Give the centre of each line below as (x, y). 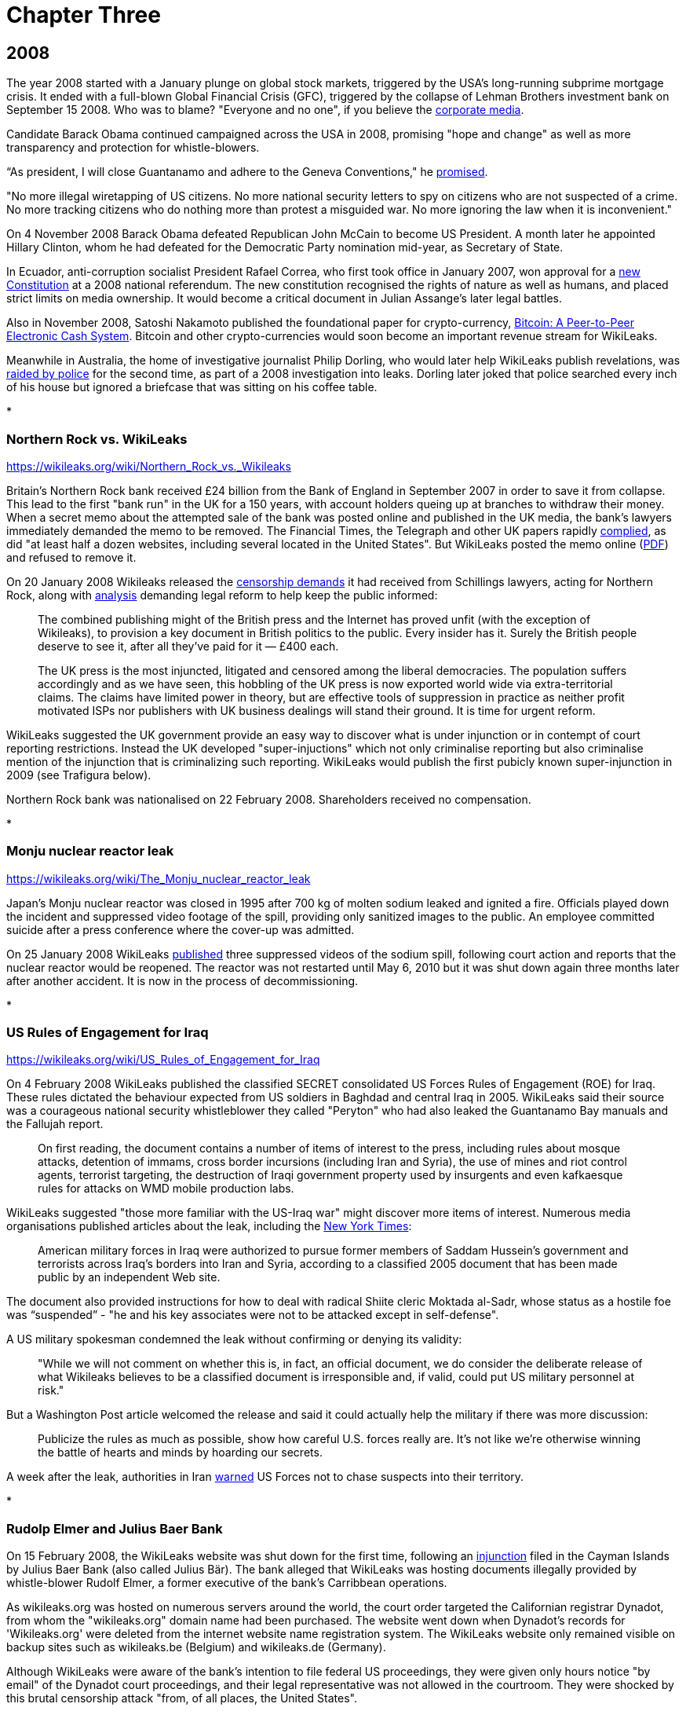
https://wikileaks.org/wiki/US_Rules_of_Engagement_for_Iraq (163, 1060)
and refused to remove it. (71, 557)
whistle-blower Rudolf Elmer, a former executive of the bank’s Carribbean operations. (227, 1583)
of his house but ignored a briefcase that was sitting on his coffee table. (192, 387)
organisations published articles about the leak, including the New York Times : (209, 1226)
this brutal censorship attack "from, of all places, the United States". (182, 1698)
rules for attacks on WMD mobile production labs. (166, 1189)
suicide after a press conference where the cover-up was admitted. (181, 929)
